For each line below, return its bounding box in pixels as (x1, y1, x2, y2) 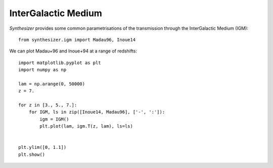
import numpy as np (18, 67, 67, 73)
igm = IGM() (39, 116, 69, 122)
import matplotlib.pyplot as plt (18, 60, 101, 66)
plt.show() (18, 151, 45, 157)
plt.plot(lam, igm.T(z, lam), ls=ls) (39, 124, 133, 129)
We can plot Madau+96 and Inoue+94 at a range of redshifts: (9, 48, 138, 54)
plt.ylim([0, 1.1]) (18, 144, 67, 150)
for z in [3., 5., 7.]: (18, 102, 77, 108)
